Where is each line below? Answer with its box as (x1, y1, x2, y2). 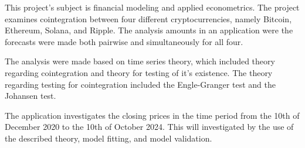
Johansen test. (5, 90, 56, 102)
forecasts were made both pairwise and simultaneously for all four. (5, 35, 243, 47)
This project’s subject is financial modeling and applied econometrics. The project (5, 1, 300, 13)
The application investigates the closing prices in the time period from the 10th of (5, 109, 300, 121)
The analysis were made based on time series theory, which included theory (5, 55, 275, 67)
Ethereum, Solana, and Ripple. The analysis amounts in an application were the (5, 24, 293, 36)
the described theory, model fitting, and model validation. (5, 132, 212, 144)
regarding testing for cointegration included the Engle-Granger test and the (5, 78, 276, 90)
